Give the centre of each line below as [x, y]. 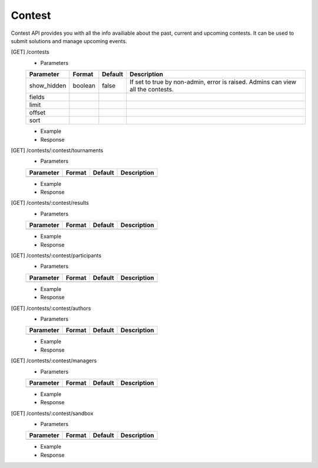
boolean [84, 86]
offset [37, 113]
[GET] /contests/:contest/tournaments [57, 150]
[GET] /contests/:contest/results [50, 203]
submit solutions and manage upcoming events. [69, 41]
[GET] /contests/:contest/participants [56, 256]
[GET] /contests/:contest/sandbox [52, 413]
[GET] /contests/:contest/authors [51, 308]
